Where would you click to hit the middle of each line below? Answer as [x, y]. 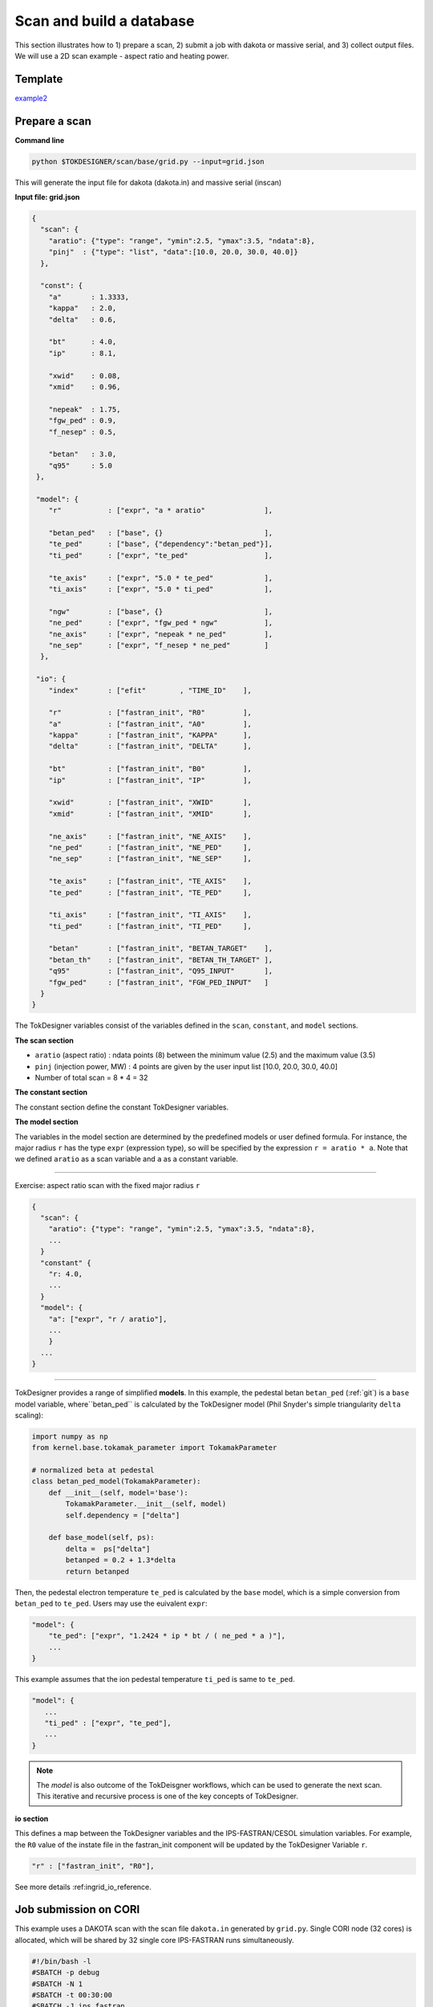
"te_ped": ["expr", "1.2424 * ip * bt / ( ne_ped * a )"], [167, 1636]
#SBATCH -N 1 [57, 1984]
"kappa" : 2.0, [83, 308]
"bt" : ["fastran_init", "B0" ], [150, 769]
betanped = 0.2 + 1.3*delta [121, 1560]
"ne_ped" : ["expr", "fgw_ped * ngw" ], [161, 623]
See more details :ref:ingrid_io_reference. [83, 1887]
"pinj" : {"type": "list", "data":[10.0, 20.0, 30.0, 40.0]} [173, 252]
